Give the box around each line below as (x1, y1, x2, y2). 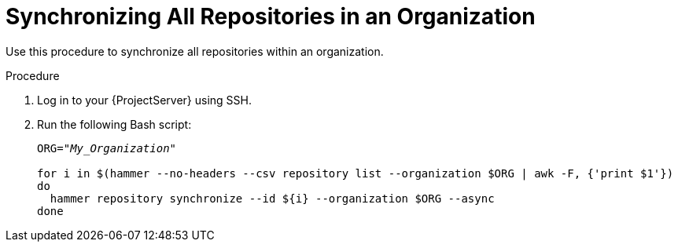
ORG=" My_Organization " (37, 141, 177, 155)
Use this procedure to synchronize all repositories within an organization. (6, 44, 384, 58)
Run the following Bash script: (37, 117, 192, 131)
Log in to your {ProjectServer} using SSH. (37, 93, 252, 107)
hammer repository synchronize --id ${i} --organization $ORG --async (50, 191, 495, 205)
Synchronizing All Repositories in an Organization (6, 3, 536, 30)
